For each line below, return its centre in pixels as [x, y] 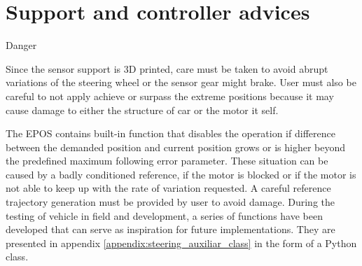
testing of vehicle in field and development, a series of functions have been [164, 215]
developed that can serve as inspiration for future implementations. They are [170, 229]
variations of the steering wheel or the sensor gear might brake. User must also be [181, 82]
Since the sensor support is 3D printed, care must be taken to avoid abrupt [167, 68]
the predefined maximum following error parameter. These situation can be [167, 161]
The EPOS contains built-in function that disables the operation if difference [170, 133]
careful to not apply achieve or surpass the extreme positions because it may [170, 96]
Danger [21, 45]
